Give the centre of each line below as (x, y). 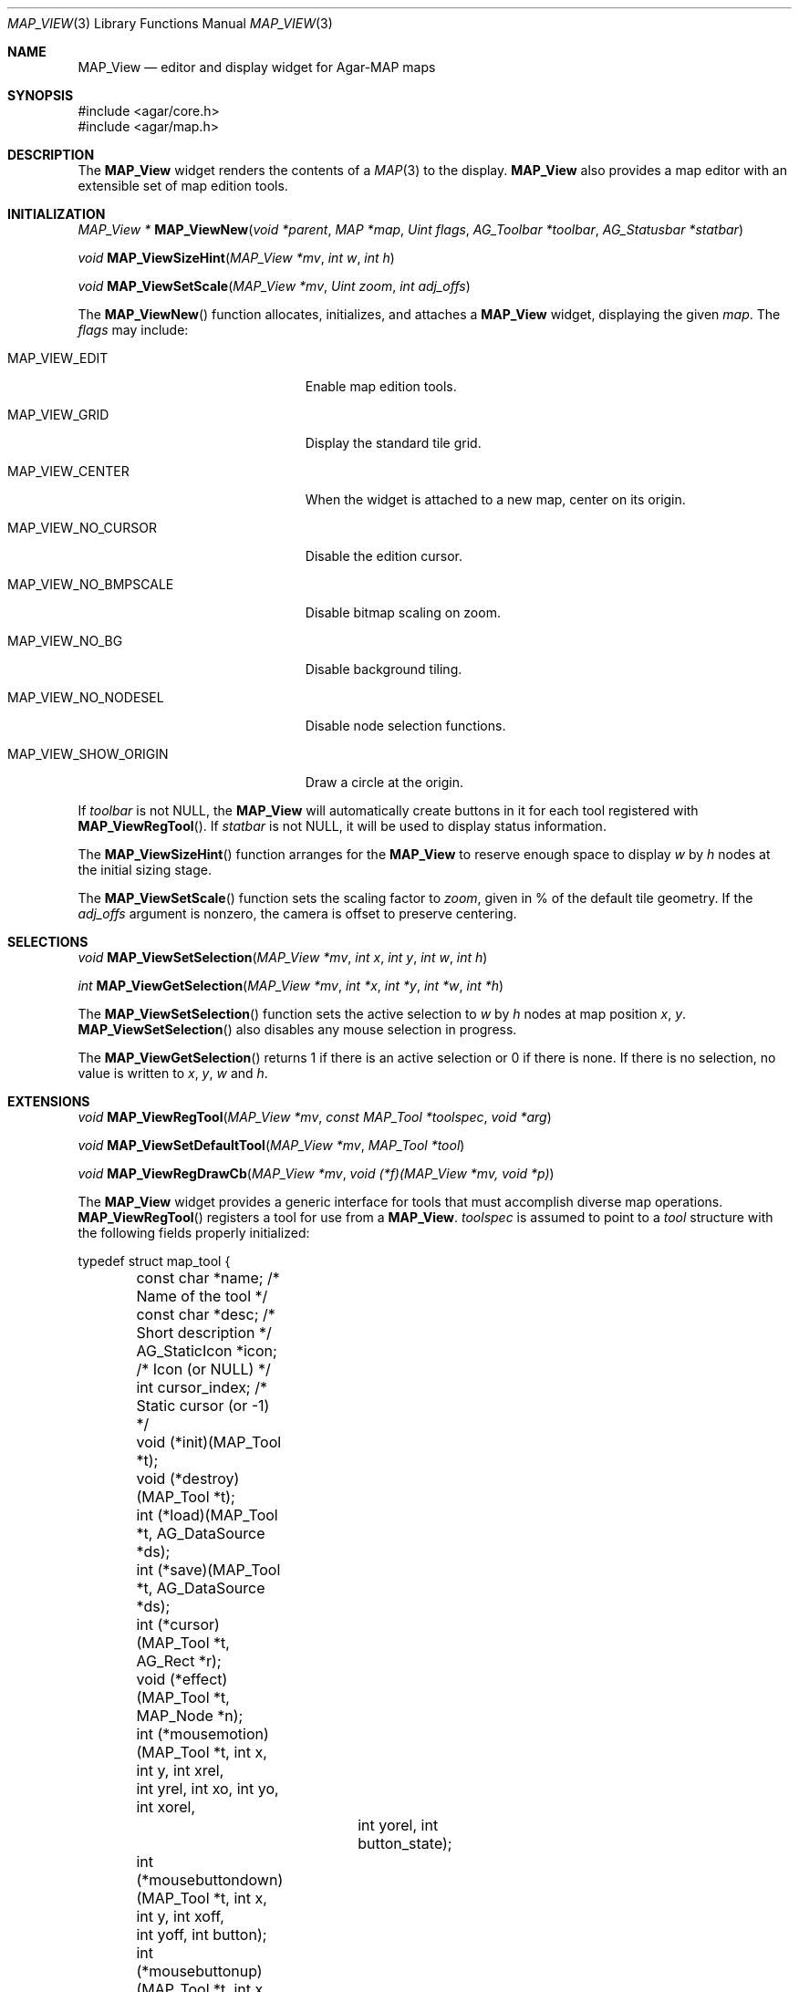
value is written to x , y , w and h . (173, 1073)
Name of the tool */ (202, 1296)
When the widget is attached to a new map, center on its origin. (495, 499)
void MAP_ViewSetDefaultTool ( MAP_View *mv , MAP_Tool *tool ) (271, 1145)
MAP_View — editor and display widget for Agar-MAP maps (257, 67)
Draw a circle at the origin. (384, 782)
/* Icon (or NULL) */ (203, 1369)
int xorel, (166, 1807)
